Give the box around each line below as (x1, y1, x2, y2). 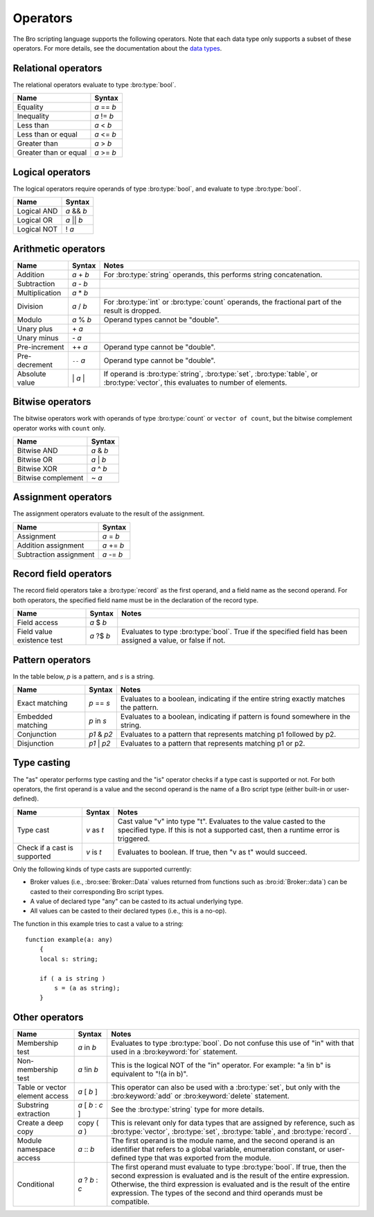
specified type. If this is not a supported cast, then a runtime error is (118, 825, 340, 834)
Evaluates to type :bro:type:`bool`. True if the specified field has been (121, 627, 348, 637)
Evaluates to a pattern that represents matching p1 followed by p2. (120, 730, 337, 739)
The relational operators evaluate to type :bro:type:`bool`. (12, 80, 177, 89)
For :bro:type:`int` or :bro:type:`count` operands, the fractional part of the (103, 297, 342, 306)
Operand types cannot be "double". (103, 315, 220, 324)
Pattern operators (12, 654, 91, 665)
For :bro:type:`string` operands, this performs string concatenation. (103, 270, 323, 279)
